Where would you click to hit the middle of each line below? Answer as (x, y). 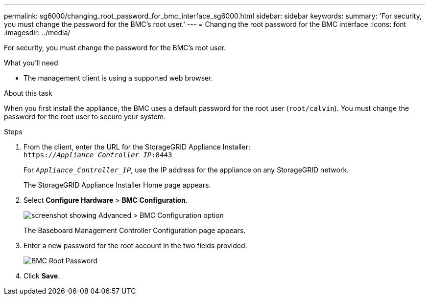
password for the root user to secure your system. (85, 117)
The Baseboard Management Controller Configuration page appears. (135, 230)
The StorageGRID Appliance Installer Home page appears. (117, 185)
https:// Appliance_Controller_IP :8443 (98, 155)
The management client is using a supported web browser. (118, 78)
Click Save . (42, 276)
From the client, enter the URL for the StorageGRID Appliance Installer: (137, 147)
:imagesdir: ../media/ (37, 32)
